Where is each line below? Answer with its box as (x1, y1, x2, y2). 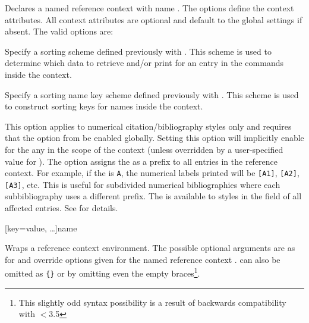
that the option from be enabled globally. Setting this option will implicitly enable (5, 131, 304, 144)
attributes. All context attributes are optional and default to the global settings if (5, 13, 302, 26)
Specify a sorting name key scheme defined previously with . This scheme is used (5, 88, 299, 101)
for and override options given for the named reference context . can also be (5, 253, 280, 265)
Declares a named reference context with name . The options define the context (5, 2, 294, 14)
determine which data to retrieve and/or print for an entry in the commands (5, 57, 283, 69)
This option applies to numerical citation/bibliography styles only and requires (5, 120, 292, 132)
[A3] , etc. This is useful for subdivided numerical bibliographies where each (5, 178, 280, 190)
